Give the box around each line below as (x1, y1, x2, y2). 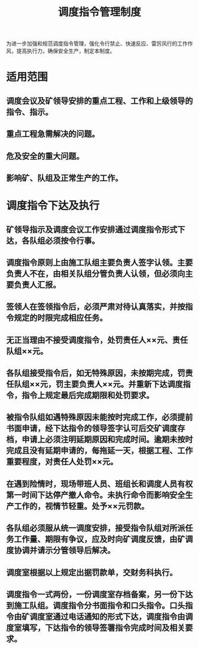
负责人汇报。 (14, 279, 61, 289)
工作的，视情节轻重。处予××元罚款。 (14, 501, 149, 511)
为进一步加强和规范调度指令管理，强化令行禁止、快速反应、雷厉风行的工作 (6, 40, 188, 47)
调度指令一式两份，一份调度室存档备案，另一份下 (6, 590, 185, 600)
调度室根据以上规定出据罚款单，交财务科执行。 (6, 567, 178, 577)
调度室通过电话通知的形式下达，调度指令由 (29, 612, 185, 622)
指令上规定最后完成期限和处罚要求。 (21, 390, 154, 400)
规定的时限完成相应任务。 (14, 313, 108, 323)
